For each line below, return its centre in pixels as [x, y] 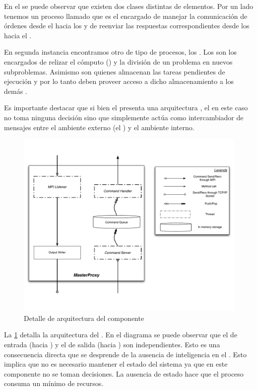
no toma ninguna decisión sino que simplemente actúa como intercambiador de [124, 117]
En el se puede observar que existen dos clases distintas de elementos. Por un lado [129, 6]
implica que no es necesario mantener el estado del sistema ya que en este [116, 364]
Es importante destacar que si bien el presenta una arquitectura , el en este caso [126, 108]
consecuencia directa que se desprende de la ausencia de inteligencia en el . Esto [126, 354]
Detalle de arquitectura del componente [84, 318]
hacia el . [18, 35]
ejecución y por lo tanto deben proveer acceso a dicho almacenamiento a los [119, 81]
